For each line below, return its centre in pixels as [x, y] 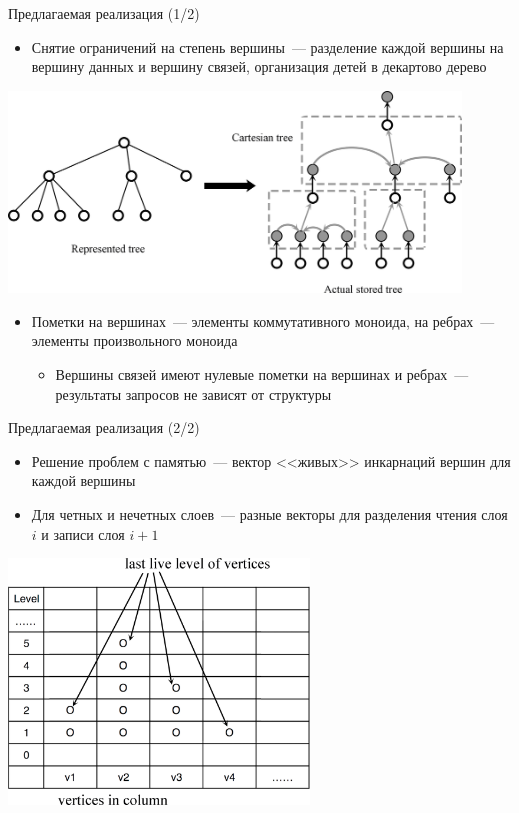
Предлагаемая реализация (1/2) [104, 13]
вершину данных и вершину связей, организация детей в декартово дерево [259, 66]
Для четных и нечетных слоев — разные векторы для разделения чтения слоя [269, 513]
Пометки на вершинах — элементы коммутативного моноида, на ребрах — [263, 320]
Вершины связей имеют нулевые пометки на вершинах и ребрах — [262, 373]
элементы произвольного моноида [134, 340]
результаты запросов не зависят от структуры [193, 393]
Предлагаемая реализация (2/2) [104, 427]
